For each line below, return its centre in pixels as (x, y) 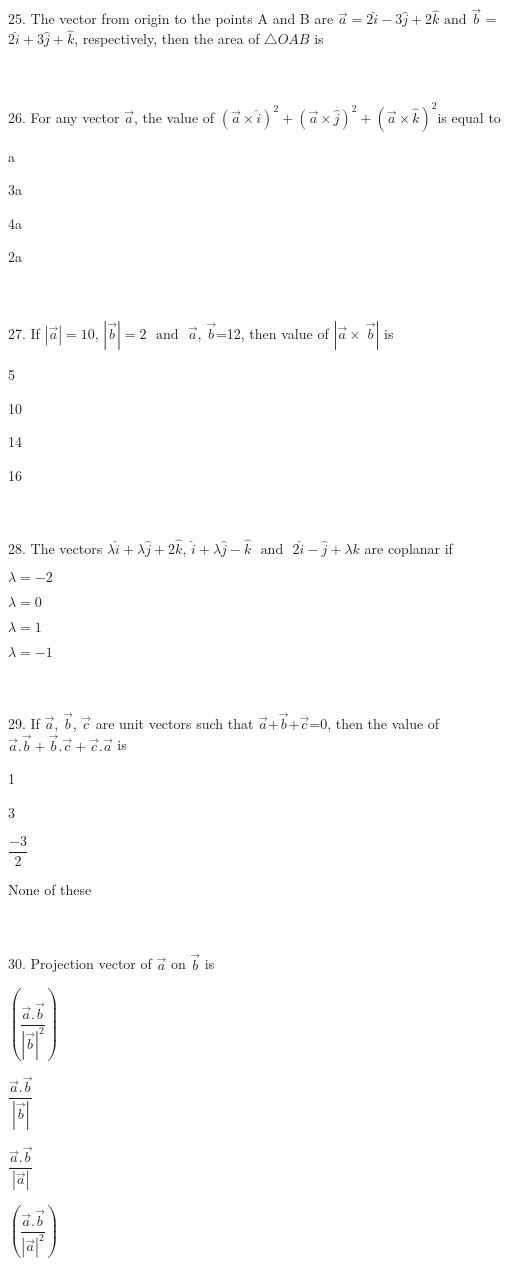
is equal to (469, 116)
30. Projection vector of (80, 963)
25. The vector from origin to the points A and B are (171, 18)
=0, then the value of (374, 722)
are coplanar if (408, 547)
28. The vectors (55, 547)
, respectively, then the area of (167, 38)
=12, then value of (272, 333)
